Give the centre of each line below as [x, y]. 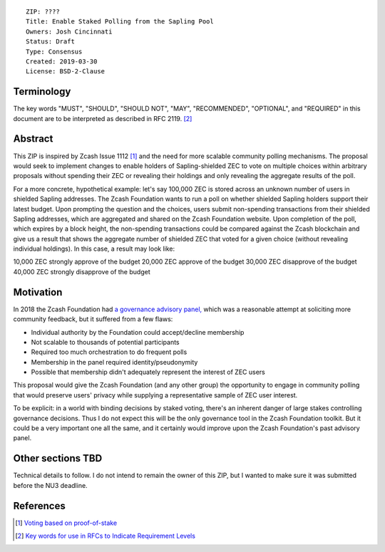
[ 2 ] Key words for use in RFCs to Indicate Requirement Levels [106, 536]
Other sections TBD [58, 458]
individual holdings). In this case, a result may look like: [94, 249]
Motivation [38, 292]
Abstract [33, 139]
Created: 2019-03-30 [62, 61]
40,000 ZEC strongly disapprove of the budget [82, 271]
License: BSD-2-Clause [66, 72]
